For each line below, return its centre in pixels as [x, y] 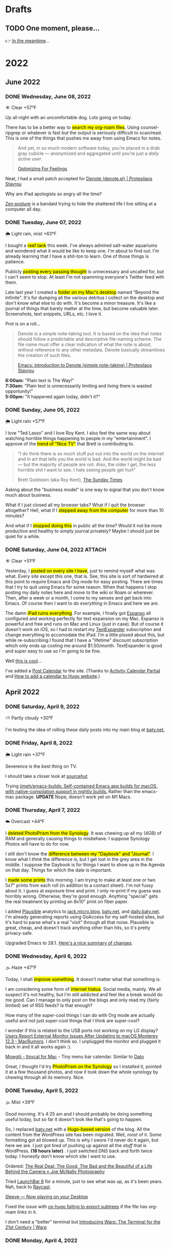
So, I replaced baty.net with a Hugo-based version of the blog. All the [78, 1129]
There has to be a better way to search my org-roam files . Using [72, 127]
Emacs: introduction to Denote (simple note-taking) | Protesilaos [85, 365]
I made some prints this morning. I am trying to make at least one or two [80, 880]
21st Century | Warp [26, 1227]
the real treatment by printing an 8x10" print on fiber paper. [67, 902]
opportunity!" [19, 391]
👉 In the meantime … [27, 41]
